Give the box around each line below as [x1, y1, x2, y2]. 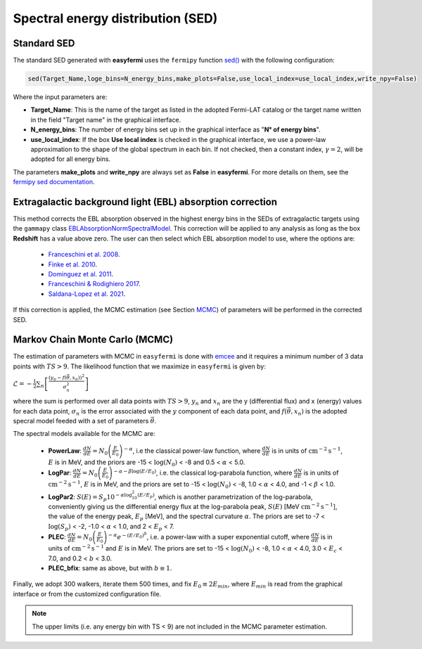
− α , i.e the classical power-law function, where [124, 446, 261, 455]
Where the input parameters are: [13, 93, 108, 101]
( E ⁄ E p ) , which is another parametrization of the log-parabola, [137, 492, 313, 501]
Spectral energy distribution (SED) [13, 11, 218, 26]
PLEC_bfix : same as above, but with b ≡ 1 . [48, 564, 172, 572]
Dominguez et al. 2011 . [48, 270, 114, 278]
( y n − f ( [48, 375, 67, 383]
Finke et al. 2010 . [48, 260, 98, 269]
